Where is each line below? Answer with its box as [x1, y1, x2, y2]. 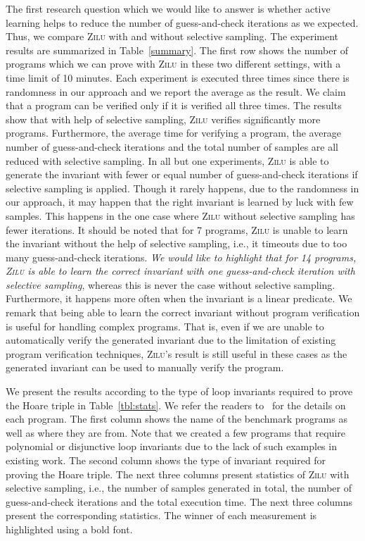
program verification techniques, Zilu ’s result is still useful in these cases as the [6, 346, 347, 361]
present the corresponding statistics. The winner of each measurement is [6, 508, 317, 523]
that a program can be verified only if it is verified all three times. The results [6, 98, 342, 113]
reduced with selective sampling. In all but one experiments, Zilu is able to [6, 153, 329, 168]
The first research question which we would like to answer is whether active [6, 1, 331, 15]
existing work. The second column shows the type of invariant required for [6, 453, 326, 467]
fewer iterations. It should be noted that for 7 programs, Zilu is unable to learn [6, 222, 348, 237]
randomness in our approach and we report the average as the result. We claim [6, 84, 346, 99]
